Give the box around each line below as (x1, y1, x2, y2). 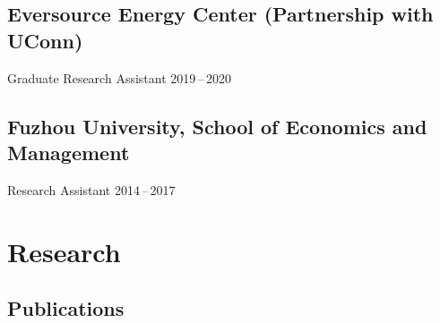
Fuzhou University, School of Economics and (7, 112, 427, 140)
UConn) (7, 26, 83, 54)
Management (7, 138, 130, 166)
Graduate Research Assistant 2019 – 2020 (7, 68, 231, 87)
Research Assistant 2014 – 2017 (7, 180, 176, 199)
